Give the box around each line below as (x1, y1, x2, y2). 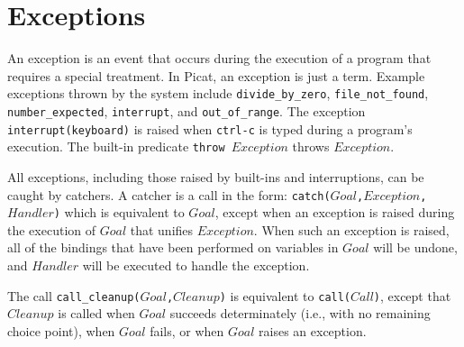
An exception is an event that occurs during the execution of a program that (7, 49, 432, 68)
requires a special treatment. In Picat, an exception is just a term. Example (7, 66, 425, 85)
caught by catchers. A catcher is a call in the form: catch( (7, 185, 331, 204)
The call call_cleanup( (7, 286, 141, 305)
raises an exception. (259, 321, 367, 340)
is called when (58, 304, 135, 323)
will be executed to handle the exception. (82, 256, 310, 275)
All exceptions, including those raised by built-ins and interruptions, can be (7, 167, 424, 186)
